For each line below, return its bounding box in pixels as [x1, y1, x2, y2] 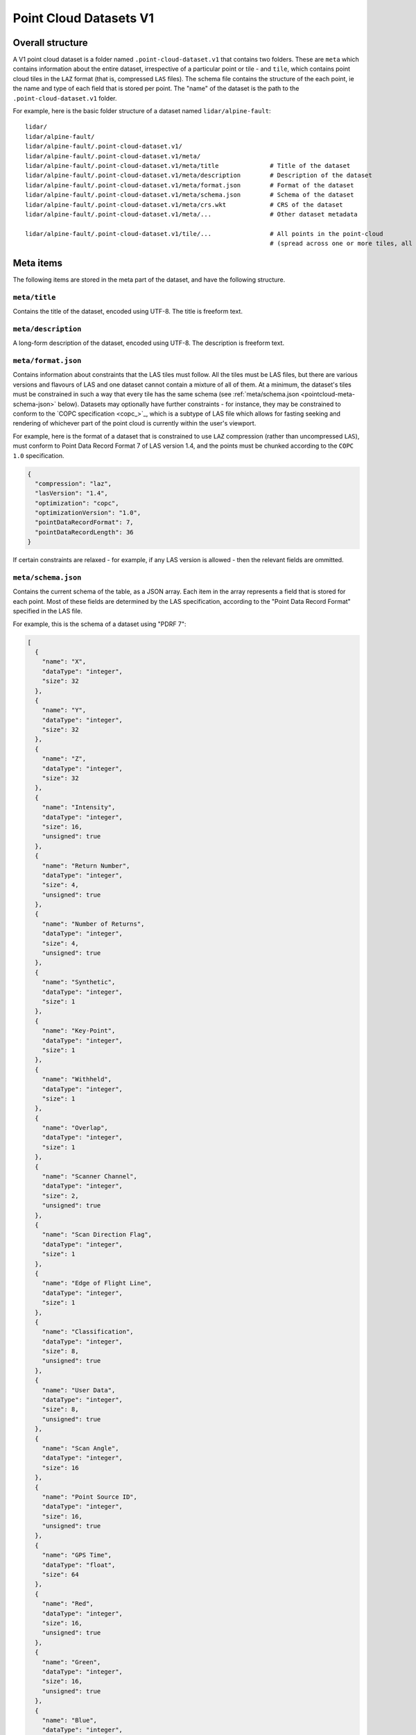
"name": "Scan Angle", [42, 1444, 119, 1452]
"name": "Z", [42, 755, 87, 763]
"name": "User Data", [42, 1386, 116, 1394]
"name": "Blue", [42, 1716, 97, 1724]
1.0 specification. [12, 451, 64, 459]
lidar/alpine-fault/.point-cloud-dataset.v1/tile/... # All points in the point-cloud [25, 230, 384, 237]
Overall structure [12, 37, 88, 49]
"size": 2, [42, 1192, 79, 1200]
